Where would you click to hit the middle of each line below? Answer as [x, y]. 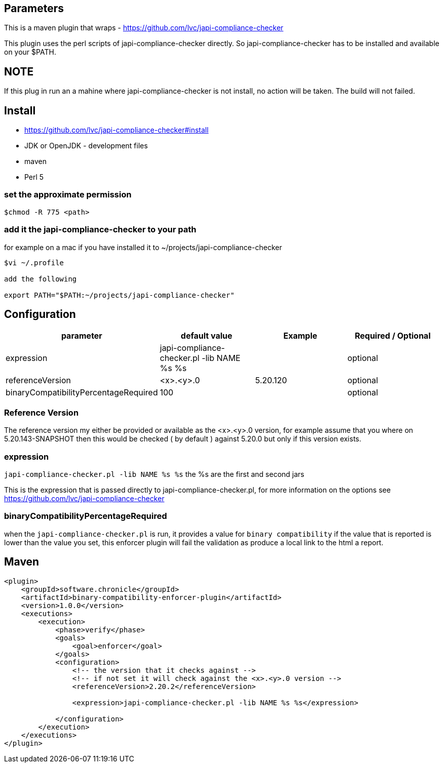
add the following [41, 279]
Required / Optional [393, 336]
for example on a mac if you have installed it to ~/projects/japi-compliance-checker [143, 247]
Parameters [34, 8]
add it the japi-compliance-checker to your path [100, 230]
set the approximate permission [68, 195]
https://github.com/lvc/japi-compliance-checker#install [116, 130]
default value [207, 336]
